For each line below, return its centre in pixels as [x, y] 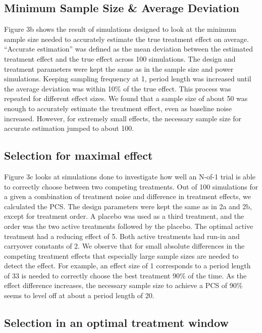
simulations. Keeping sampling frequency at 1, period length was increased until [128, 79]
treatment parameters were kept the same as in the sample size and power [119, 68]
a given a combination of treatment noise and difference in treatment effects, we [128, 196]
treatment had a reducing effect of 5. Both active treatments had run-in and [122, 236]
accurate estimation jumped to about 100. [69, 128]
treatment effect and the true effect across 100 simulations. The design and [120, 58]
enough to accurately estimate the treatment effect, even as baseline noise [118, 108]
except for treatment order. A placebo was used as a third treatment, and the [124, 216]
